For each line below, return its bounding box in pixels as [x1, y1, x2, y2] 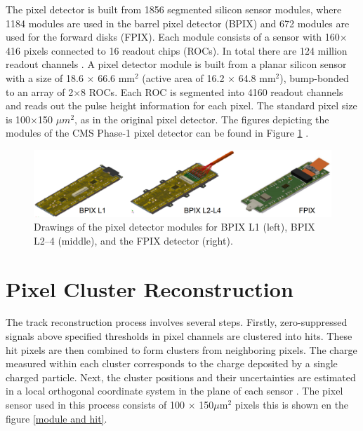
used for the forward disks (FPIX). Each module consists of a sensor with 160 [6, 29, 340, 44]
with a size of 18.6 [6, 70, 84, 85]
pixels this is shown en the [235, 397, 349, 412]
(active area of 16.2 [142, 70, 225, 85]
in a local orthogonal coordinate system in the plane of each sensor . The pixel [6, 383, 343, 398]
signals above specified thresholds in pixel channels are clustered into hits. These [6, 329, 352, 343]
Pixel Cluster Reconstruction [6, 274, 293, 303]
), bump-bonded [279, 70, 349, 85]
